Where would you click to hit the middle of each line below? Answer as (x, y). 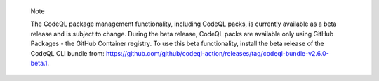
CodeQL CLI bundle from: (67, 53)
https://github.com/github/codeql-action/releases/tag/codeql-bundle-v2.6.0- (217, 53)
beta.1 (39, 63)
